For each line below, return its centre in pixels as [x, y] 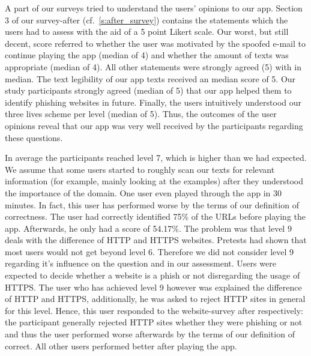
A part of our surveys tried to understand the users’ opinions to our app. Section [154, 8]
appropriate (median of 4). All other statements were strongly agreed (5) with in [153, 66]
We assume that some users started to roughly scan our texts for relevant [140, 169]
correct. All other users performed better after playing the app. [121, 345]
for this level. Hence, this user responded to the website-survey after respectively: [154, 310]
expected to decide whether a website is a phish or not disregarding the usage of [152, 275]
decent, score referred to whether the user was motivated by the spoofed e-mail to [155, 43]
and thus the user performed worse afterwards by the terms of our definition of [150, 334]
